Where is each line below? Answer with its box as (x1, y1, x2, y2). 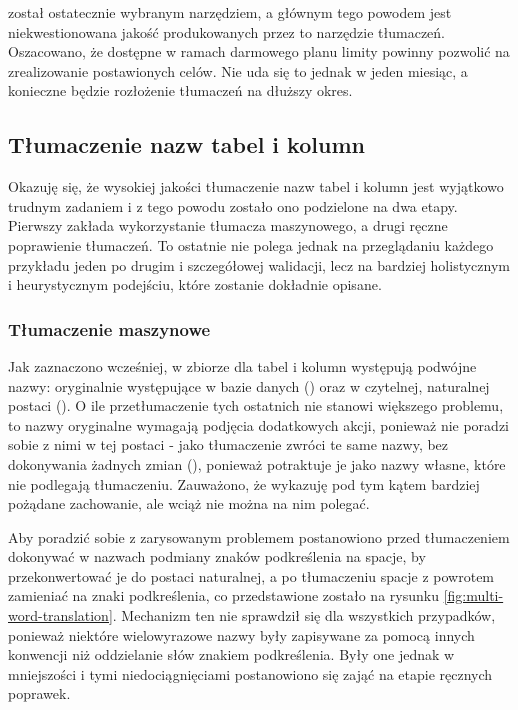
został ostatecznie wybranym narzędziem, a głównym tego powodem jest (8, 2, 452, 22)
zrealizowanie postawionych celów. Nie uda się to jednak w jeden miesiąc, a (8, 60, 468, 81)
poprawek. (8, 683, 71, 704)
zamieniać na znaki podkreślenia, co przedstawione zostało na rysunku (8, 585, 439, 606)
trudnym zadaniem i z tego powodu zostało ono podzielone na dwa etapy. (8, 195, 458, 216)
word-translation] (8, 605, 113, 626)
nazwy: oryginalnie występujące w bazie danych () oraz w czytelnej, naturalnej (8, 375, 490, 396)
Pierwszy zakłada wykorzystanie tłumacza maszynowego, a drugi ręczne (8, 215, 448, 236)
